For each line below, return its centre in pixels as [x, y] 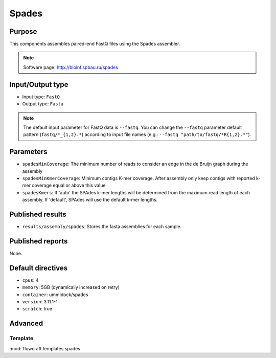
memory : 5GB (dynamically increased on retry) [71, 287]
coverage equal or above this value [68, 185]
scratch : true [37, 309]
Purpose [23, 31]
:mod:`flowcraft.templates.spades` [45, 348]
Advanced [26, 323]
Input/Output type [39, 84]
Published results [38, 214]
